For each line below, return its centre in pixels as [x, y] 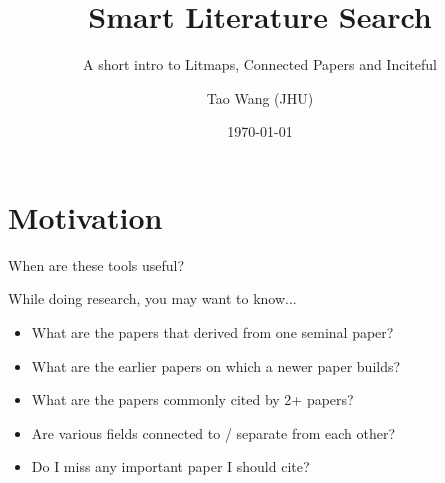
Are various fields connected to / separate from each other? [213, 432]
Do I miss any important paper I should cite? [170, 466]
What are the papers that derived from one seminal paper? [212, 332]
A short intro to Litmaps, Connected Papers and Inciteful [260, 64]
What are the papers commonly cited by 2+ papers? [192, 399]
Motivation [85, 216]
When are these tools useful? [96, 264]
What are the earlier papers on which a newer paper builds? [216, 365]
